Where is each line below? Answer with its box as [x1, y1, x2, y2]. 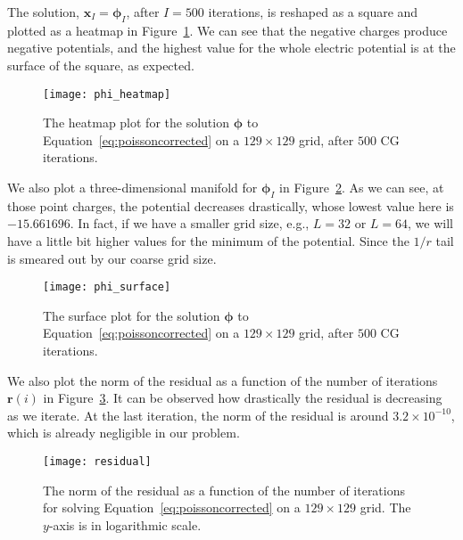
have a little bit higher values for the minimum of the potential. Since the [7, 232, 409, 250]
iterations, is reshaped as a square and [208, 3, 418, 20]
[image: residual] [43, 455, 152, 468]
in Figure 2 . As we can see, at [279, 178, 444, 197]
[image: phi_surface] [43, 281, 171, 294]
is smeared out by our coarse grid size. [7, 249, 217, 267]
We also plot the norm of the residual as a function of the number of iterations [7, 371, 438, 389]
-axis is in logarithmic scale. [48, 515, 202, 534]
